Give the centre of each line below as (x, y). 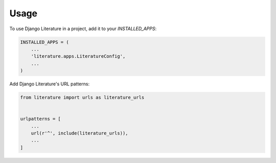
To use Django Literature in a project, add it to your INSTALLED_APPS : (83, 29)
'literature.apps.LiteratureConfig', (78, 56)
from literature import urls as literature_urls (82, 98)
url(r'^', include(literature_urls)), (79, 133)
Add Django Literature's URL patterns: (49, 84)
